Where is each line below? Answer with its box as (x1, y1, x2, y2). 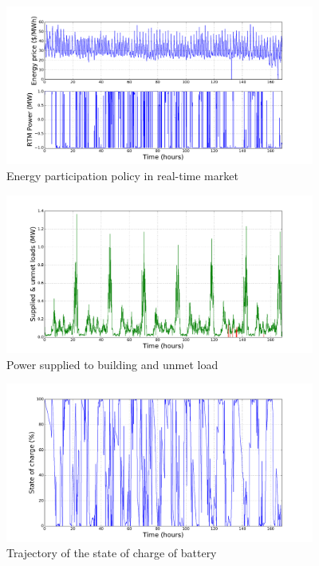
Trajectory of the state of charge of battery (6, 544, 217, 561)
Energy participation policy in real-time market (6, 167, 238, 183)
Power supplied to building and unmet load (6, 356, 219, 372)
